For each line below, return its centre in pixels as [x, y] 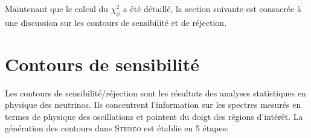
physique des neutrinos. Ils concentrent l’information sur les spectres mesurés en [153, 105]
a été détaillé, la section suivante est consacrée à [212, 8]
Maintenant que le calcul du [57, 8]
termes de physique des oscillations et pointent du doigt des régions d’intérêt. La [154, 116]
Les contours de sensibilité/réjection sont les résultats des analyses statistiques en [155, 93]
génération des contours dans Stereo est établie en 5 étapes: [117, 128]
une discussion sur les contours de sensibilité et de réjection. [116, 22]
